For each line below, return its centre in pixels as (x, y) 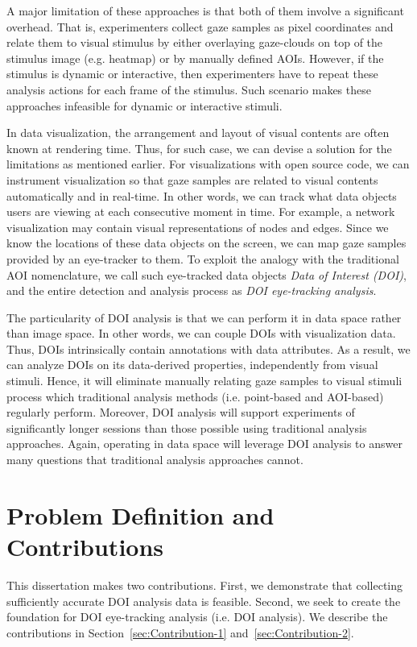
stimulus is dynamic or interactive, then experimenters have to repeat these (192, 74)
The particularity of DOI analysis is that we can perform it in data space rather (204, 317)
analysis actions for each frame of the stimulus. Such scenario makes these (189, 89)
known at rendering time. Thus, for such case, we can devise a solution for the (199, 148)
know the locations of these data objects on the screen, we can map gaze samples (206, 243)
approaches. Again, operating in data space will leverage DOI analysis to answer (204, 444)
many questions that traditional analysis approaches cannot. (155, 460)
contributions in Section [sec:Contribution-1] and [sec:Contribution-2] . (180, 632)
